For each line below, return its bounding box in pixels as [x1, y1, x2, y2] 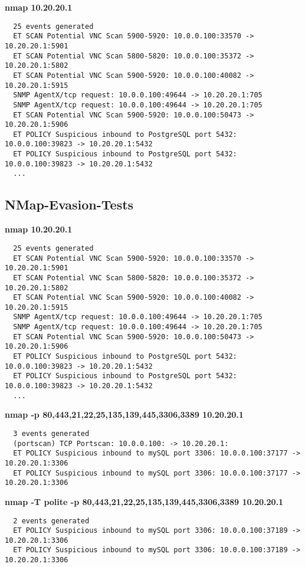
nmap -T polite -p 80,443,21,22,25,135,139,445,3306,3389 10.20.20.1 [5, 495, 284, 507]
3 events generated [13, 429, 90, 438]
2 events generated [13, 516, 90, 525]
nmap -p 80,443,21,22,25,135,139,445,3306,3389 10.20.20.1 [5, 408, 244, 421]
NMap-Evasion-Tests [5, 195, 134, 214]
